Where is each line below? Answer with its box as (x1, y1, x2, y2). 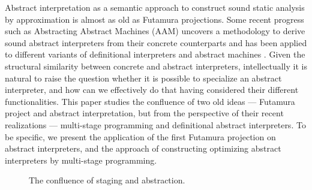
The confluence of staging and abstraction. (29, 174, 185, 186)
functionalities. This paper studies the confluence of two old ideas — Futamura (5, 95, 295, 107)
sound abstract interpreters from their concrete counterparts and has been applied (5, 36, 307, 49)
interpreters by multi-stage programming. (5, 153, 157, 166)
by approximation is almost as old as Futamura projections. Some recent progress (5, 13, 304, 25)
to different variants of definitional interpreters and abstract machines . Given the (5, 48, 305, 61)
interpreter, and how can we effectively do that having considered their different (5, 83, 299, 96)
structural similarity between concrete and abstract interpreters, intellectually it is (5, 59, 307, 72)
